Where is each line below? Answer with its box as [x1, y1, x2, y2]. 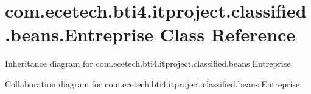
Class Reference [159, 22, 296, 47]
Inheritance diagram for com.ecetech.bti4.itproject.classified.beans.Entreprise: [5, 57, 293, 70]
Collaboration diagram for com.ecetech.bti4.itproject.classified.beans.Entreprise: [5, 77, 302, 90]
